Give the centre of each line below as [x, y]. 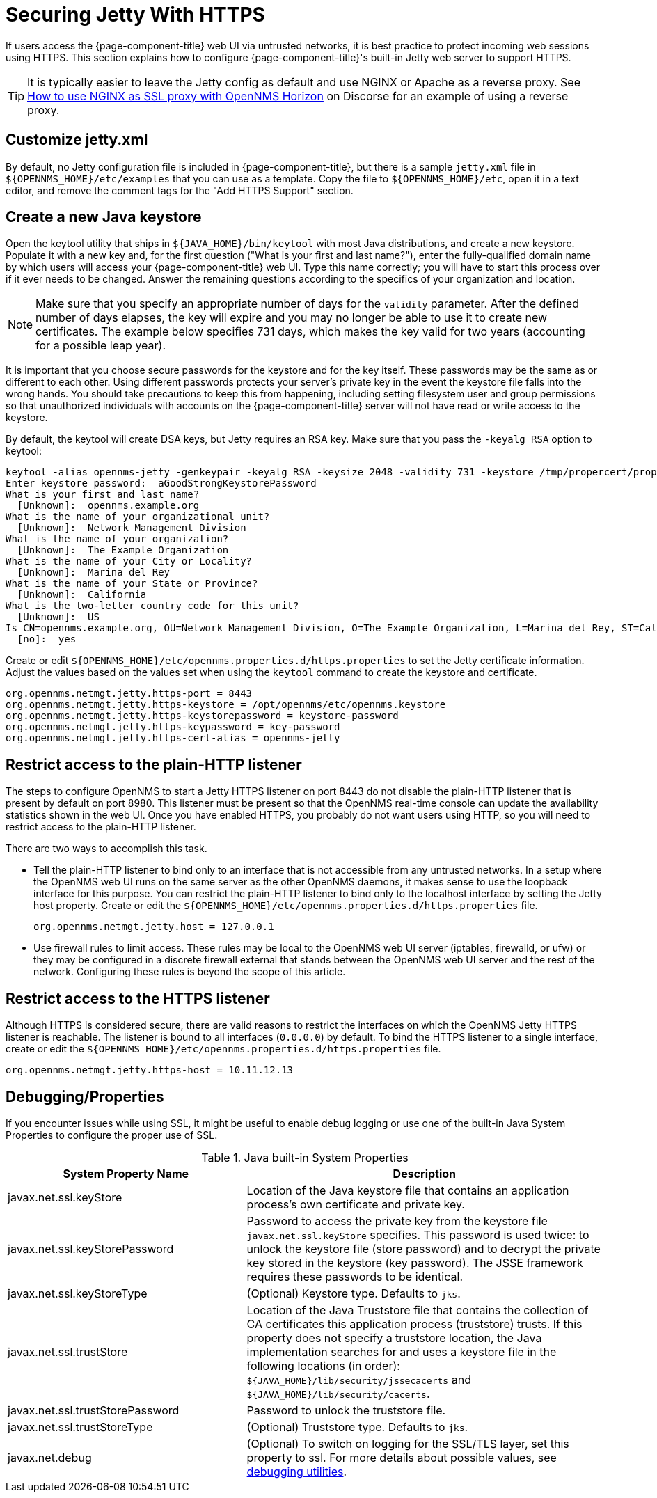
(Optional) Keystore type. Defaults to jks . [354, 1293]
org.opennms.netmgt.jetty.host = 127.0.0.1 [154, 927]
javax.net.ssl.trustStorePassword [94, 1410]
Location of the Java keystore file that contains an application [408, 1190]
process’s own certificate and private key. [356, 1204]
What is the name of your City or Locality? [129, 561]
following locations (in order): [323, 1365]
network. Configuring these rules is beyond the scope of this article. [190, 972]
